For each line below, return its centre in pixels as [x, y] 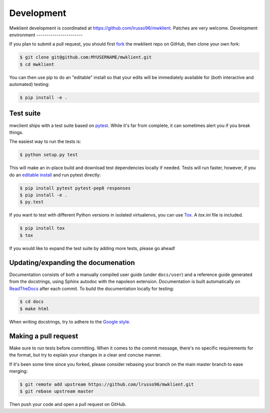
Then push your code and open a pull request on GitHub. [68, 404]
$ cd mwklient [37, 64]
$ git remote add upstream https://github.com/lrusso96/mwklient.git [107, 384]
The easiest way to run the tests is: [45, 141]
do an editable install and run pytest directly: [55, 174]
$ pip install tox [42, 228]
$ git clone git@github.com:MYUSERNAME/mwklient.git [86, 57]
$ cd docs [32, 302]
